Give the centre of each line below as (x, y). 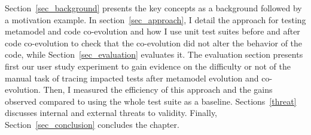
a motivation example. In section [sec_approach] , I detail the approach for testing (155, 19)
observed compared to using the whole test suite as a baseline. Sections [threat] (151, 101)
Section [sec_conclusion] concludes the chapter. (92, 124)
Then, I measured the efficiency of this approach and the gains (158, 90)
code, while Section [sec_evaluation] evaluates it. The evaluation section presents (154, 54)
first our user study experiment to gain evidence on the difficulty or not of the (148, 66)
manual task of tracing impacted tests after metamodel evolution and (132, 78)
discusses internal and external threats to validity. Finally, (111, 113)
